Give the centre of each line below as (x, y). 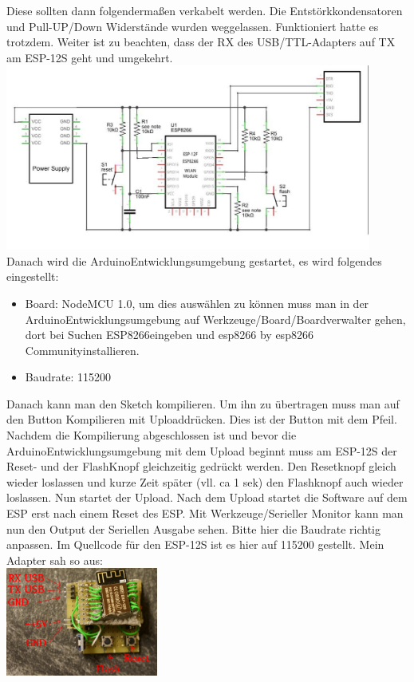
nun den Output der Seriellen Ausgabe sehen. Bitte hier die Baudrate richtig (193, 528)
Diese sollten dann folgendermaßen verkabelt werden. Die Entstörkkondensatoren (205, 10)
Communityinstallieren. (82, 350)
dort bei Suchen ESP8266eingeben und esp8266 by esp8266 (169, 335)
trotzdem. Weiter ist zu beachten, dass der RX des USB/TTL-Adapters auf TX (201, 42)
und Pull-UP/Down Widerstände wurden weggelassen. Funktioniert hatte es (193, 26)
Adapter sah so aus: (55, 560)
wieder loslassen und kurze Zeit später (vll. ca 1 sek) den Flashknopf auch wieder (205, 481)
